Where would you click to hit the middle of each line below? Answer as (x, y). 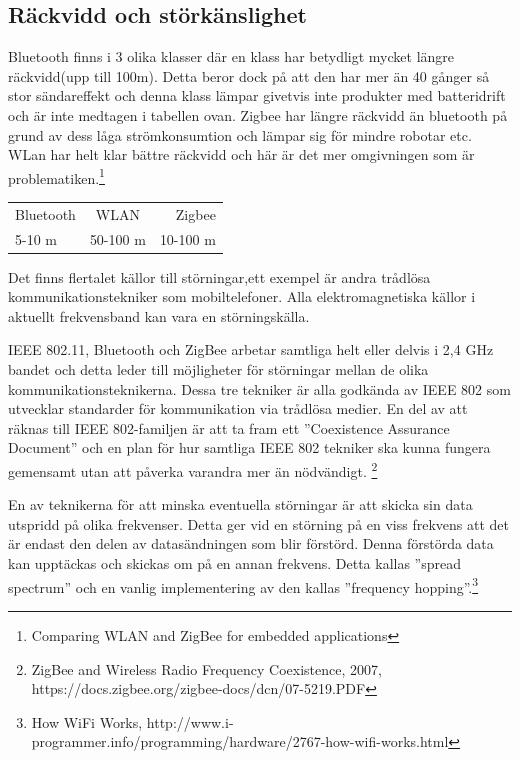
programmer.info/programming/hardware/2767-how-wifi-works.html (240, 741)
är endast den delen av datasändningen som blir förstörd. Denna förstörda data (251, 543)
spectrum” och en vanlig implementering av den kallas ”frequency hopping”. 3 (243, 585)
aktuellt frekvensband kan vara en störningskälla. (159, 315)
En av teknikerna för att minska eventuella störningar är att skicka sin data (240, 504)
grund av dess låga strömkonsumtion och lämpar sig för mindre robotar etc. (240, 134)
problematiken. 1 (56, 176)
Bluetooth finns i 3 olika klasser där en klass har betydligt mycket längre (231, 56)
